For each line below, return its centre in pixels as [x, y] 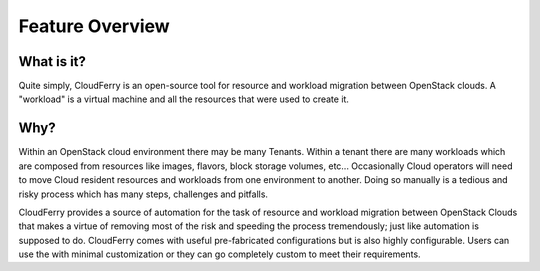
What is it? [52, 61]
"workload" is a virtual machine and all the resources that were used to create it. [184, 99]
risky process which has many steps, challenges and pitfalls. [143, 194]
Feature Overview [94, 26]
